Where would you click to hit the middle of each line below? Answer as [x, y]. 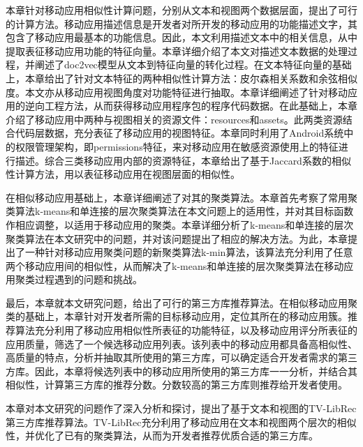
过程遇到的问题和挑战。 [88, 279]
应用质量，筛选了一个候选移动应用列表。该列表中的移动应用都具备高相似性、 [181, 343]
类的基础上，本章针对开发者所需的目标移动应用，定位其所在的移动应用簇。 [177, 316]
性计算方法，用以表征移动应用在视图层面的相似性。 [123, 174]
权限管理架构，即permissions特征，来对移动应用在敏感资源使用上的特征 [177, 146]
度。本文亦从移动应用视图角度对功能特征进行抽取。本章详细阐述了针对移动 [177, 92]
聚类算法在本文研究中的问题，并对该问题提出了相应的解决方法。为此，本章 [177, 238]
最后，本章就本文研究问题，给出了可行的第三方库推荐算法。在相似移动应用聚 [181, 302]
